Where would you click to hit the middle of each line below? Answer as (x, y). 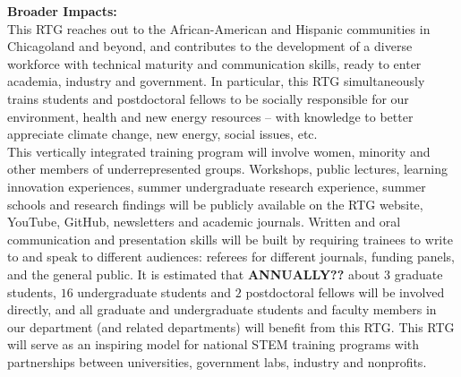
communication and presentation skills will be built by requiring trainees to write (230, 239)
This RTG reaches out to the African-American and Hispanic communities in (219, 28)
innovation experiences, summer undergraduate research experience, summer (217, 186)
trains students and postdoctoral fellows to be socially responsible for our (208, 98)
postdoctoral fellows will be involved (345, 291)
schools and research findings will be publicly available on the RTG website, (215, 204)
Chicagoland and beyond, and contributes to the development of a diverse (210, 46)
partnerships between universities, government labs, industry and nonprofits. (217, 361)
